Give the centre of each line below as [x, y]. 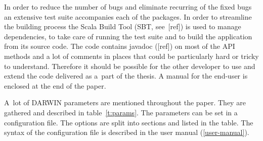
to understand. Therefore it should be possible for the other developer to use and [130, 66]
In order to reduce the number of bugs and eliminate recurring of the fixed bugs [128, 7]
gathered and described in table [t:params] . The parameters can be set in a [121, 112]
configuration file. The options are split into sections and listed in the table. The [129, 122]
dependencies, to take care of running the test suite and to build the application [128, 36]
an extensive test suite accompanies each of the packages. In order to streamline [128, 16]
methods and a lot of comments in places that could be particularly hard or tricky [131, 56]
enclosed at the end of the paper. [55, 85]
